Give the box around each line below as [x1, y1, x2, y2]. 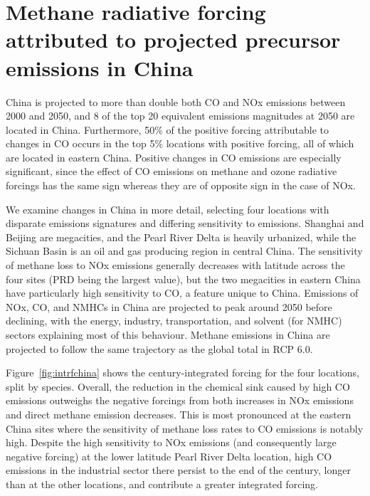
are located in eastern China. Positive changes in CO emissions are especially [6, 149, 342, 164]
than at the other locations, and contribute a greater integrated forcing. [6, 476, 319, 491]
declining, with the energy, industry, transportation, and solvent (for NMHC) [6, 313, 342, 328]
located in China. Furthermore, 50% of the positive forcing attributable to [6, 122, 329, 137]
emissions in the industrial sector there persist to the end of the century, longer [6, 463, 351, 477]
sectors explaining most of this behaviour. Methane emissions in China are [6, 327, 330, 342]
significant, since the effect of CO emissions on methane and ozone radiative [6, 164, 337, 179]
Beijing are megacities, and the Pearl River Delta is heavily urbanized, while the [6, 229, 356, 244]
